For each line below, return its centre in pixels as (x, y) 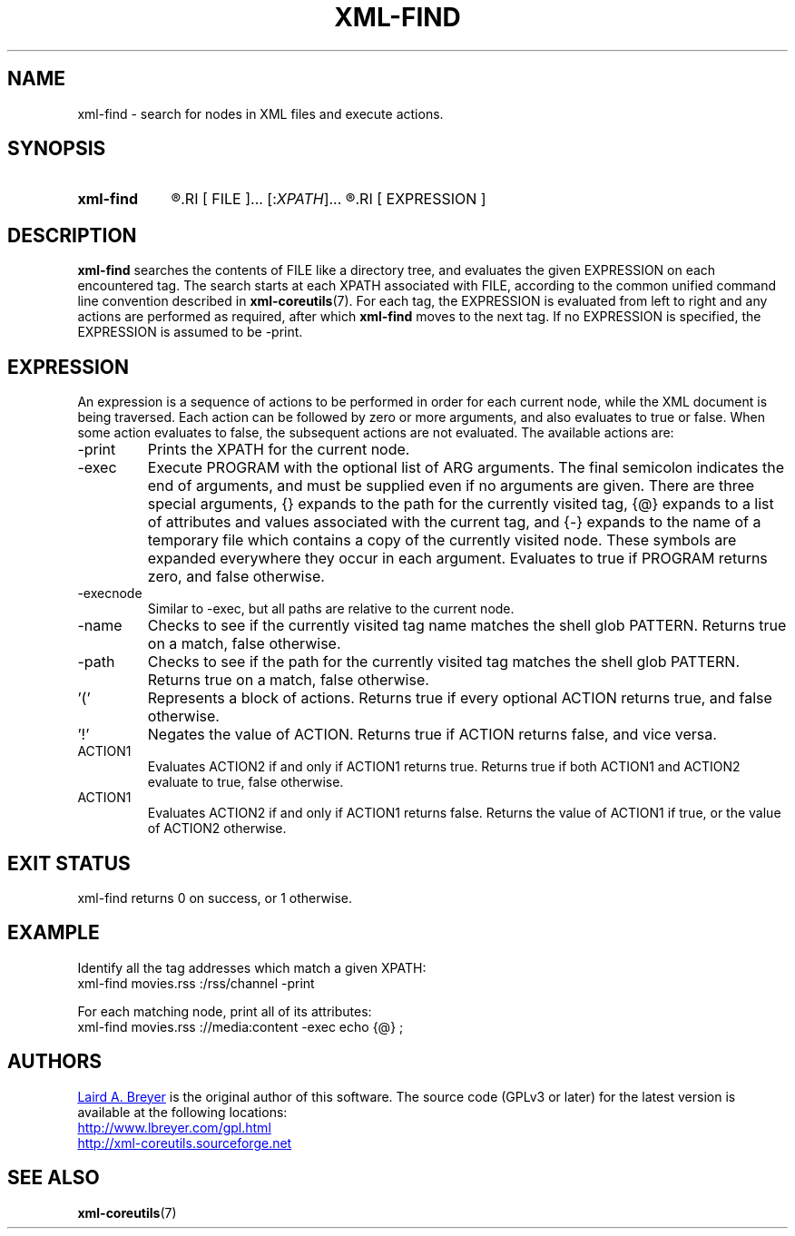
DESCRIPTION (72, 235)
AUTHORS (55, 1062)
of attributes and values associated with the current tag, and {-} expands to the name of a (454, 522)
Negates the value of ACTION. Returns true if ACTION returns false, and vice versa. (432, 735)
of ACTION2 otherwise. (217, 829)
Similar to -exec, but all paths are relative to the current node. (331, 609)
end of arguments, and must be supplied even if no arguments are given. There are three (451, 486)
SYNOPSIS (57, 149)
